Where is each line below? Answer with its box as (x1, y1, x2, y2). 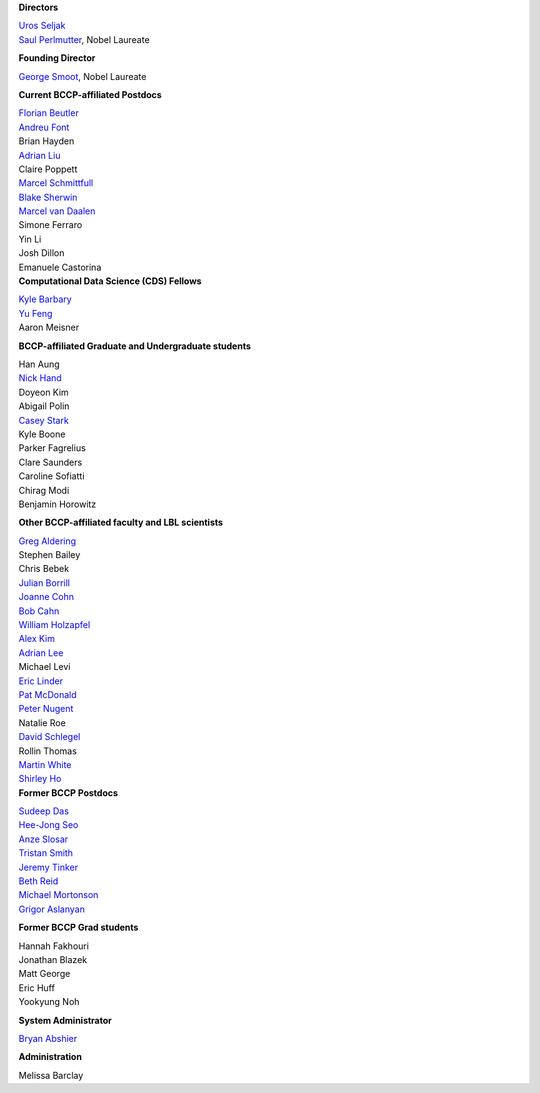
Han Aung (18, 358, 60, 370)
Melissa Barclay (18, 1069, 84, 1081)
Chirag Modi (18, 484, 70, 496)
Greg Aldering (18, 535, 77, 547)
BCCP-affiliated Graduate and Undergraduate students (18, 340, 252, 352)
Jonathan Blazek (18, 954, 88, 965)
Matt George (18, 968, 71, 980)
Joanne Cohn (18, 591, 75, 603)
